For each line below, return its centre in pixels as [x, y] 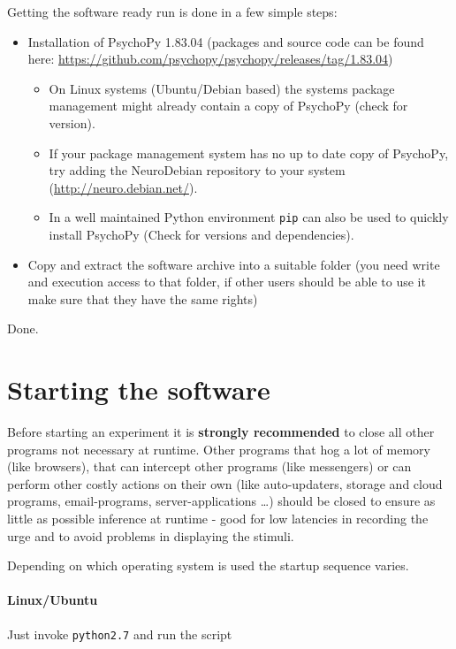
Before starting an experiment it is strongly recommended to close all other [221, 432]
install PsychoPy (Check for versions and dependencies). [201, 234]
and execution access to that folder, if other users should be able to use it [227, 282]
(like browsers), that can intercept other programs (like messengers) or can [209, 466]
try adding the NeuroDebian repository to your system [197, 170]
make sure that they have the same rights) [143, 298]
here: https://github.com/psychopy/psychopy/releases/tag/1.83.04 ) [210, 59]
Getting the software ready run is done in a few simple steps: [172, 11]
